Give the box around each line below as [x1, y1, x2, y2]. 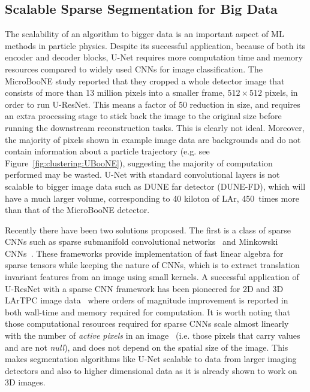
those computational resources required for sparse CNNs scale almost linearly [5, 317, 289, 330]
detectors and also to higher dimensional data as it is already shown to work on [5, 364, 297, 376]
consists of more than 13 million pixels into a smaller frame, [5, 86, 225, 99]
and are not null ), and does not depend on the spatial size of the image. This [5, 341, 288, 353]
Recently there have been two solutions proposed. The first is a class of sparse [5, 223, 291, 236]
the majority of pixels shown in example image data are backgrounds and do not [5, 133, 301, 145]
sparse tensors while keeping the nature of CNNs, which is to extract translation [5, 259, 300, 271]
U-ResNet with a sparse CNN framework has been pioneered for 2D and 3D [5, 282, 284, 294]
